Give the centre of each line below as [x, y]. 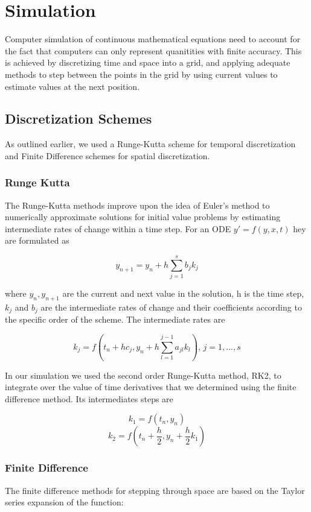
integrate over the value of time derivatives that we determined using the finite [151, 387]
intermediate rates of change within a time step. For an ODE [118, 228]
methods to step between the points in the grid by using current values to [141, 74]
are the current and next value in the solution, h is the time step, [183, 293]
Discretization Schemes [79, 119]
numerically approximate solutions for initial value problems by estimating [143, 217]
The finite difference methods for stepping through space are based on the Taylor [155, 490]
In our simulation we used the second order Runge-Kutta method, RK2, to [143, 375]
